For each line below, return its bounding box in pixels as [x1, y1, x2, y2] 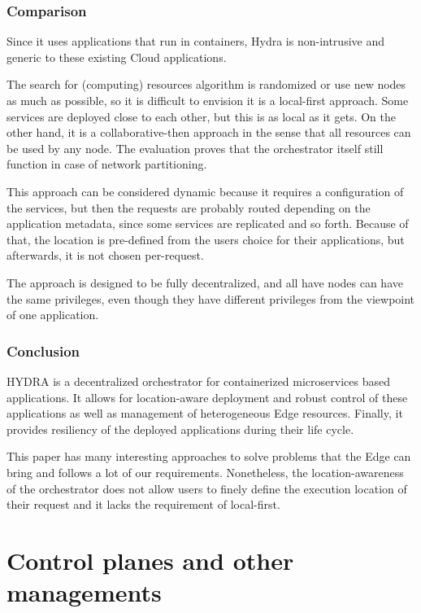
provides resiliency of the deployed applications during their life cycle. [7, 420, 354, 437]
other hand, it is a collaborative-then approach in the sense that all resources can [7, 124, 411, 141]
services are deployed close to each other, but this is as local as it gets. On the [7, 107, 396, 125]
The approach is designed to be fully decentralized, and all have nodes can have [7, 274, 403, 291]
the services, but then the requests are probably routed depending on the [7, 199, 371, 216]
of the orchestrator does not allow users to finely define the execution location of [7, 479, 407, 497]
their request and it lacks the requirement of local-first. [7, 496, 280, 513]
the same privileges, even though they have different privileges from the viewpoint [7, 290, 415, 307]
